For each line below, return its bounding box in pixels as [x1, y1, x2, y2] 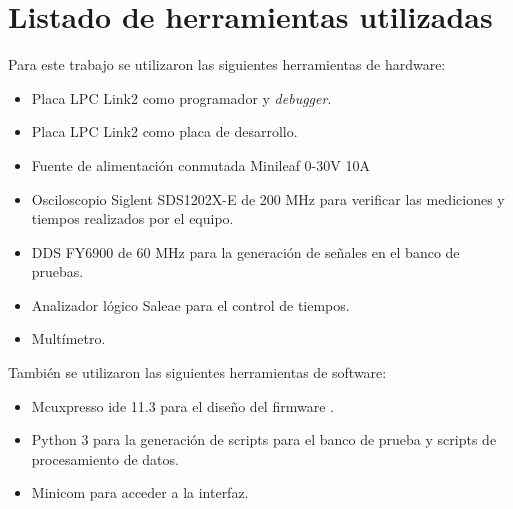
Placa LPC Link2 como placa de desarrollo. [31, 121, 298, 142]
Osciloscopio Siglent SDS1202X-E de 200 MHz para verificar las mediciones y [31, 188, 505, 209]
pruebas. [31, 261, 84, 282]
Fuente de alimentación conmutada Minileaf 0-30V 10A [31, 154, 370, 175]
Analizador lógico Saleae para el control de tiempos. [31, 294, 350, 315]
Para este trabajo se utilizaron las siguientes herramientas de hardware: [8, 54, 446, 75]
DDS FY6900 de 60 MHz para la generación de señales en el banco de [31, 241, 460, 262]
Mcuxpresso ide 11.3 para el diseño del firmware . [31, 395, 334, 416]
